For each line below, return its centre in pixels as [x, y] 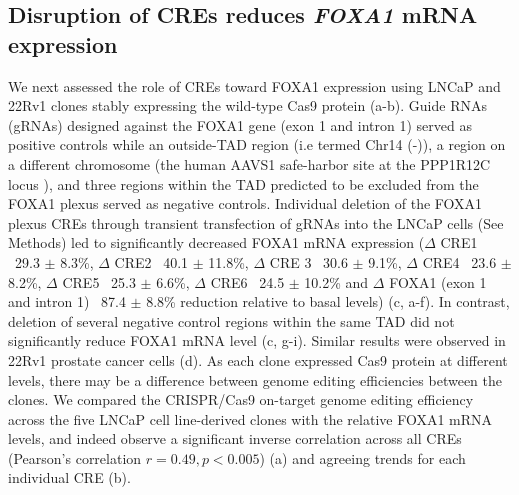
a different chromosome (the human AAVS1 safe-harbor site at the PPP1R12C [249, 163]
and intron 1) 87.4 [67, 301]
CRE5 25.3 [99, 281]
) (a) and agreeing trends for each [362, 457]
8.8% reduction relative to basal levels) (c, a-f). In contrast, [328, 301]
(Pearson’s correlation [75, 457]
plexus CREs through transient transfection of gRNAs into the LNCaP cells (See [256, 222]
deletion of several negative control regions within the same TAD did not [231, 320]
